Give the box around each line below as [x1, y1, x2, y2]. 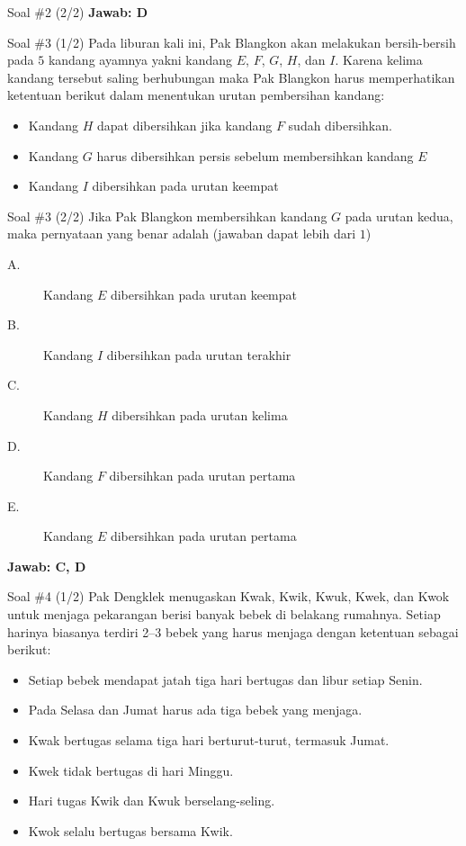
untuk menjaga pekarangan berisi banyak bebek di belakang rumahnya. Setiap [7, 605, 441, 624]
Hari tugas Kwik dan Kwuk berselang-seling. [28, 791, 275, 810]
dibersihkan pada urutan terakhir [106, 345, 291, 364]
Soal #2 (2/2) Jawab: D [7, 3, 148, 21]
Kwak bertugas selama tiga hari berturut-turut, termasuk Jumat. [28, 731, 390, 750]
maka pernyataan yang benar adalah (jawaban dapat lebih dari [7, 224, 356, 243]
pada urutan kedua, [345, 206, 453, 225]
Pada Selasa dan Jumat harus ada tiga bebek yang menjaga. [28, 700, 363, 719]
